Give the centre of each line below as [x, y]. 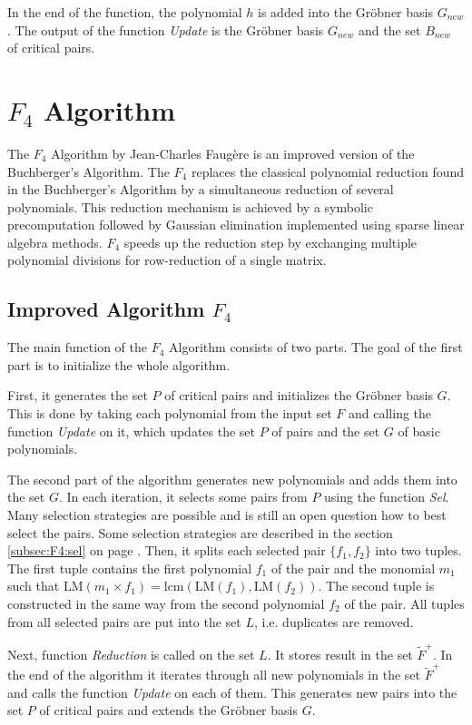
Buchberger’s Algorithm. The [88, 171]
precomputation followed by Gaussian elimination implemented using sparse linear [236, 225]
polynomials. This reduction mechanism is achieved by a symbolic [190, 206]
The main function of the [78, 347]
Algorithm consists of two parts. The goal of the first [316, 347]
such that [34, 586]
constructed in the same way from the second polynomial [166, 603]
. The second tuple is [376, 586]
